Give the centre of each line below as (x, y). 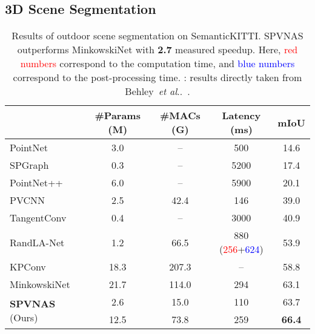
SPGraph (29, 165)
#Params (118, 116)
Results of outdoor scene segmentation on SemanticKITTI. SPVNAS (157, 36)
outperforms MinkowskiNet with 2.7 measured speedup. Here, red (157, 50)
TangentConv (38, 218)
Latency (241, 116)
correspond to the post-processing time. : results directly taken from (157, 77)
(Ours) (24, 318)
